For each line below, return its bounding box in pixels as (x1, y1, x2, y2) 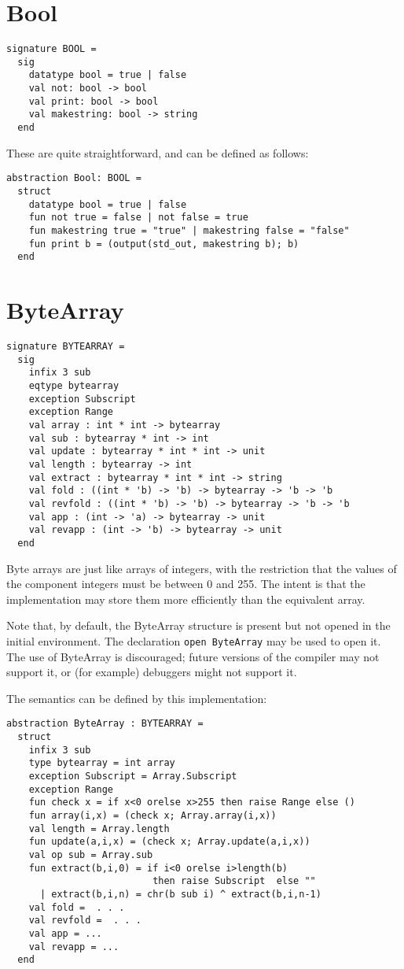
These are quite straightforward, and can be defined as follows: (6, 144, 309, 161)
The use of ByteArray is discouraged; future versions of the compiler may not (6, 648, 380, 664)
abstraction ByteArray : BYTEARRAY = (6, 718, 204, 730)
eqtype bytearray (28, 380, 119, 391)
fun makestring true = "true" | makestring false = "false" (28, 224, 350, 236)
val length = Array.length (28, 823, 170, 834)
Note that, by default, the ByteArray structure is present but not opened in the (6, 617, 391, 634)
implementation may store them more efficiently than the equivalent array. (6, 590, 365, 607)
